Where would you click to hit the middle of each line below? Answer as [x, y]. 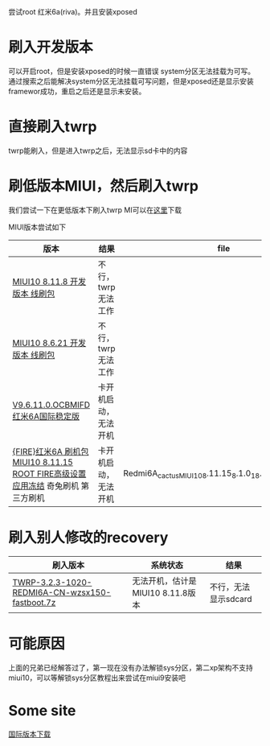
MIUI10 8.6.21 [40, 343]
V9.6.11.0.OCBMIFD [51, 405]
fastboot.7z [34, 602]
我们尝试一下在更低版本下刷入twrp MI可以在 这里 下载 [95, 210]
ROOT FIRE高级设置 [49, 473]
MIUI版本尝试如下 [37, 227]
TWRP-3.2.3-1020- [52, 582]
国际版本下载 [29, 734]
